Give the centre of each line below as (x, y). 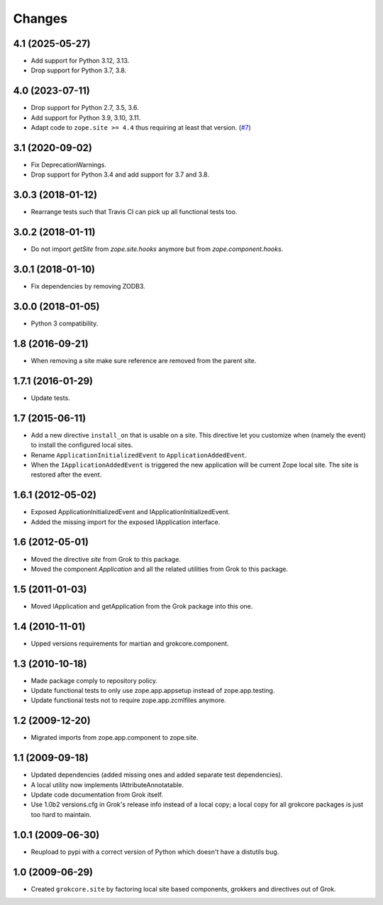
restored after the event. (66, 474)
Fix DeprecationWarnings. (68, 165)
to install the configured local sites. (82, 445)
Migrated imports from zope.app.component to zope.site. (115, 738)
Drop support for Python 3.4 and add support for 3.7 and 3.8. (120, 174)
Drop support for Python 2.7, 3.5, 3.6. (85, 108)
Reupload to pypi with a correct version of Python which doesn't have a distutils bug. (155, 852)
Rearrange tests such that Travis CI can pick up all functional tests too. (134, 212)
